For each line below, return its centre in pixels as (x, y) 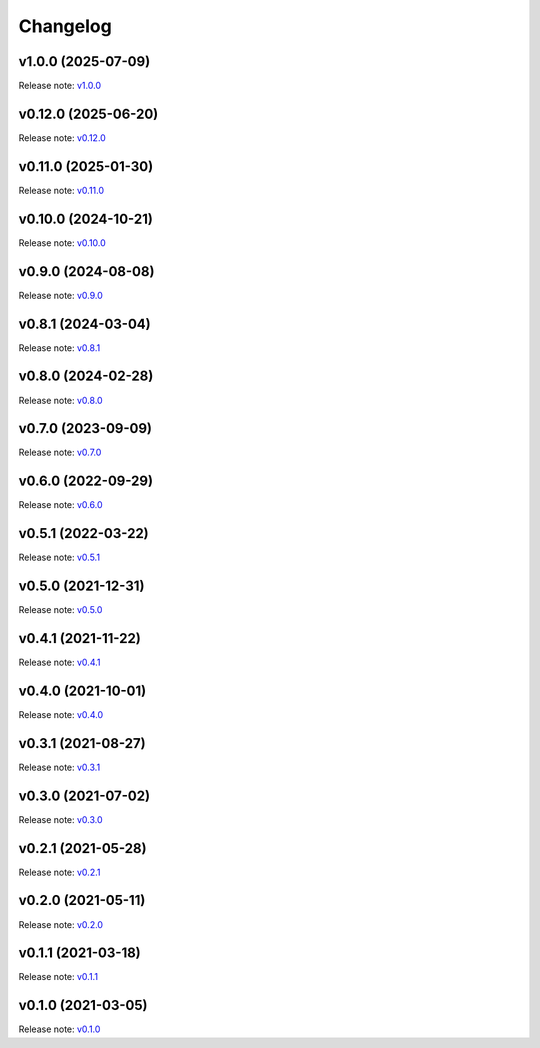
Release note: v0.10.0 (62, 242)
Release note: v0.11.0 (61, 190)
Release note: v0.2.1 (59, 872)
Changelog (65, 26)
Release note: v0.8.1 (59, 347)
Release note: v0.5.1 (59, 557)
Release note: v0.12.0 (62, 137)
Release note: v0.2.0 (61, 924)
